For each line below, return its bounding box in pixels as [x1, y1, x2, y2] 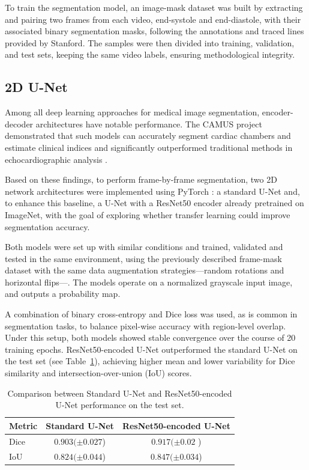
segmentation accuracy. [5, 220, 90, 233]
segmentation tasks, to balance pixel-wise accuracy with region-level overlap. [5, 319, 286, 332]
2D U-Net [5, 78, 68, 96]
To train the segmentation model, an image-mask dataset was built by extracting [5, 1, 303, 13]
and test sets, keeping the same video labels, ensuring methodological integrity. [5, 48, 295, 61]
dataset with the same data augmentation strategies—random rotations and [5, 264, 284, 276]
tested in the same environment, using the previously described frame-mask [5, 252, 282, 264]
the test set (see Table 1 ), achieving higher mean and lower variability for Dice [5, 355, 295, 367]
